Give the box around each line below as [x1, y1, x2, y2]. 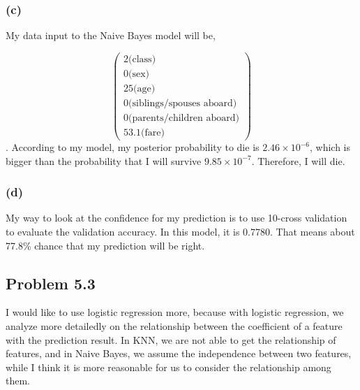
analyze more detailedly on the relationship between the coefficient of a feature [6, 319, 343, 333]
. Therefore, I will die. [251, 153, 345, 168]
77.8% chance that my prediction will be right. [6, 238, 205, 252]
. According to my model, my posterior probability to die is [6, 140, 260, 154]
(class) [128, 54, 156, 64]
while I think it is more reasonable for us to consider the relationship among [6, 359, 331, 374]
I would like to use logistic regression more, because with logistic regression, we [6, 305, 344, 319]
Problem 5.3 [6, 272, 96, 294]
